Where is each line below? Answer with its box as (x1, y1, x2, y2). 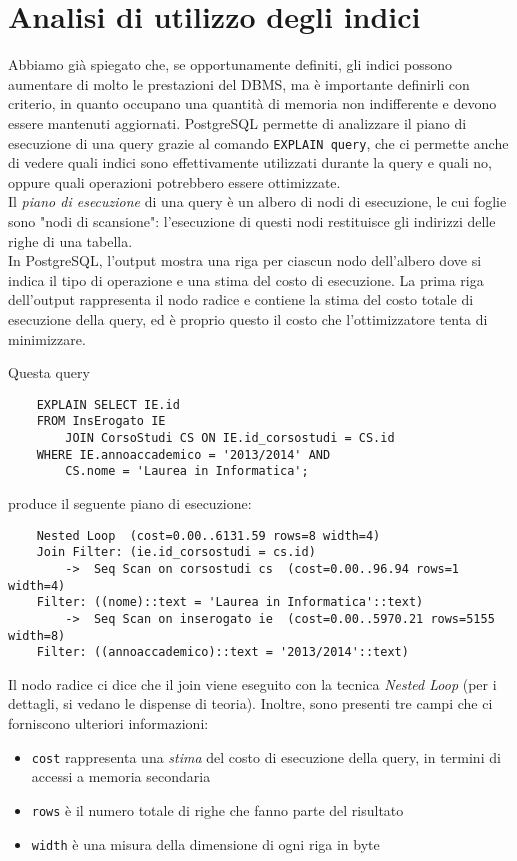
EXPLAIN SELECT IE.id (36, 397, 180, 412)
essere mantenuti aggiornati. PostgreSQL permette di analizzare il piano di (8, 112, 467, 133)
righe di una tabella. (8, 230, 133, 251)
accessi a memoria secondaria (31, 766, 211, 787)
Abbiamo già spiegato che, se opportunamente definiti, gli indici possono (8, 54, 453, 75)
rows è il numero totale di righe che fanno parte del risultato (31, 799, 404, 820)
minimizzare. (8, 328, 86, 349)
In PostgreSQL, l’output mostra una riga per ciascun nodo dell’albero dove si (8, 250, 482, 271)
